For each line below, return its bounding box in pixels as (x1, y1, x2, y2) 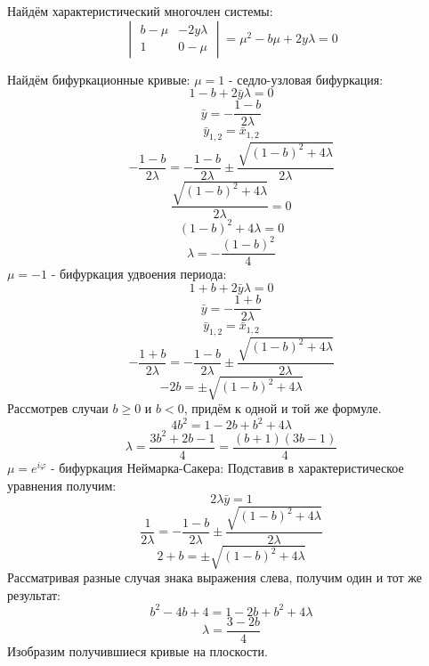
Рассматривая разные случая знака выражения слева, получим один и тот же (7, 568, 423, 587)
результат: (7, 585, 61, 604)
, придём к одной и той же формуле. (183, 399, 382, 418)
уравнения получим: (7, 475, 117, 494)
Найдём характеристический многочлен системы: (7, 2, 273, 20)
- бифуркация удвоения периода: (51, 264, 227, 283)
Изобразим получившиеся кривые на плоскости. (7, 642, 268, 660)
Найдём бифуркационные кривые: (7, 69, 190, 88)
